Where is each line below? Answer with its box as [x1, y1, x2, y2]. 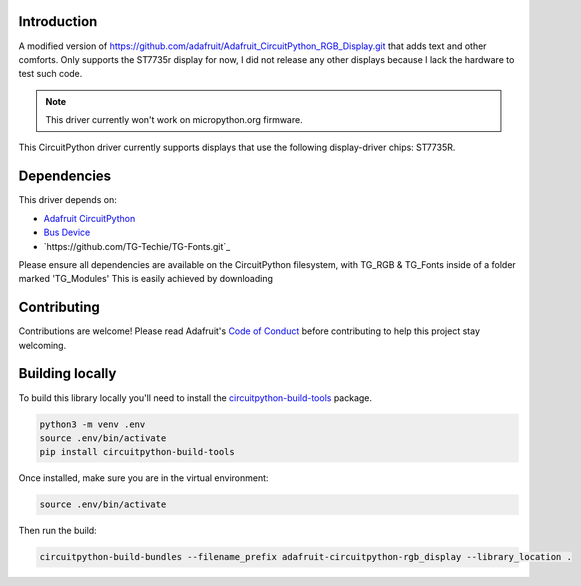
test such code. [18, 68, 83, 80]
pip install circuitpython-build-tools [39, 446, 235, 458]
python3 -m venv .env [39, 418, 146, 430]
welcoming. [18, 339, 67, 351]
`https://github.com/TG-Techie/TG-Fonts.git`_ [43, 240, 231, 252]
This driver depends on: [18, 194, 117, 206]
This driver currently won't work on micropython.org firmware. [45, 114, 304, 126]
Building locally [18, 365, 117, 382]
